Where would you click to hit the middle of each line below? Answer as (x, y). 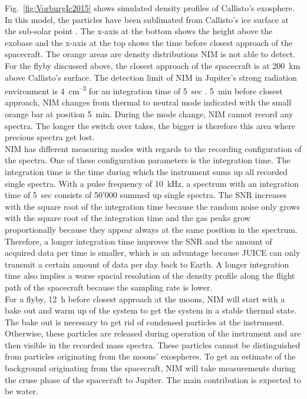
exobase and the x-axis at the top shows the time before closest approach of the (149, 42)
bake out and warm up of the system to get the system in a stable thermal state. (151, 310)
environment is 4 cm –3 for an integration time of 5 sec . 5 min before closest (144, 90)
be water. (22, 391)
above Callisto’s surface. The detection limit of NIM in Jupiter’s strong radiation (151, 77)
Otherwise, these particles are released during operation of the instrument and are (153, 333)
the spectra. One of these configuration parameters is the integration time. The (148, 160)
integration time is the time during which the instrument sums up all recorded (146, 171)
